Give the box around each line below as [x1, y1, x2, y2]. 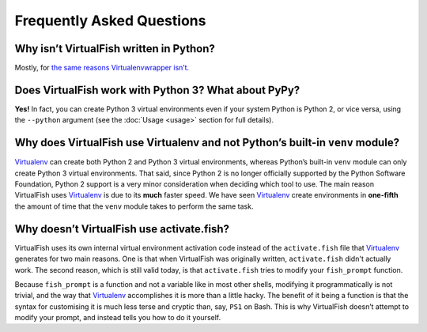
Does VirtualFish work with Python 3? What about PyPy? [14, 83, 300, 96]
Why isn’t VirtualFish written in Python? [14, 42, 215, 55]
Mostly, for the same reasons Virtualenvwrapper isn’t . [14, 63, 190, 73]
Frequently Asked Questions [14, 12, 206, 29]
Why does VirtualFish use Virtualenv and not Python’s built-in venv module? [14, 136, 399, 149]
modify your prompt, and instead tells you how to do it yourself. [14, 313, 221, 323]
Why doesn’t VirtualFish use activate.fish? [14, 222, 229, 236]
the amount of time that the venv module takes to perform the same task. [14, 202, 254, 211]
